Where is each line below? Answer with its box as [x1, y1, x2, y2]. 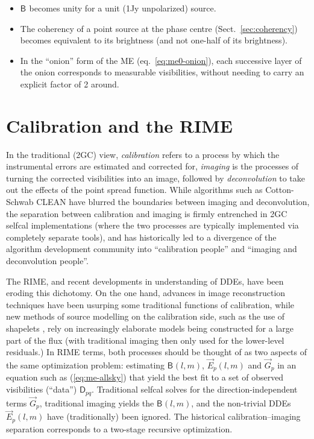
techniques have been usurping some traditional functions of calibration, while [6, 298, 295, 311]
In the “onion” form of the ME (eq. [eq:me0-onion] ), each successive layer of [20, 54, 302, 66]
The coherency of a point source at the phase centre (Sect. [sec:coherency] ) [20, 22, 298, 34]
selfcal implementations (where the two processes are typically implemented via [6, 219, 299, 232]
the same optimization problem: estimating [6, 359, 165, 371]
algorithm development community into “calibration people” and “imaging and [6, 242, 297, 255]
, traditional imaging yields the [39, 396, 154, 409]
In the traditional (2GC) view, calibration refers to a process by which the [6, 148, 280, 160]
